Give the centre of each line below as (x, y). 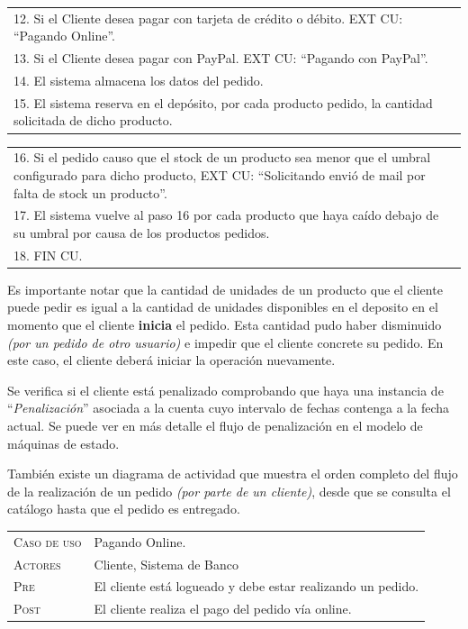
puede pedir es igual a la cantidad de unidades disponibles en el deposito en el (223, 307)
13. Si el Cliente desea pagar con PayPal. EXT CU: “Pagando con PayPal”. (221, 58)
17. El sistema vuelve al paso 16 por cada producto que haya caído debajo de (226, 215)
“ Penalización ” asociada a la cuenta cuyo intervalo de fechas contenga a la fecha (229, 408)
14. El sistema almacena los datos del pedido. (139, 81)
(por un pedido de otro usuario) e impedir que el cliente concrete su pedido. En (225, 342)
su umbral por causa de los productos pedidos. (142, 232)
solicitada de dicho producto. (93, 120)
